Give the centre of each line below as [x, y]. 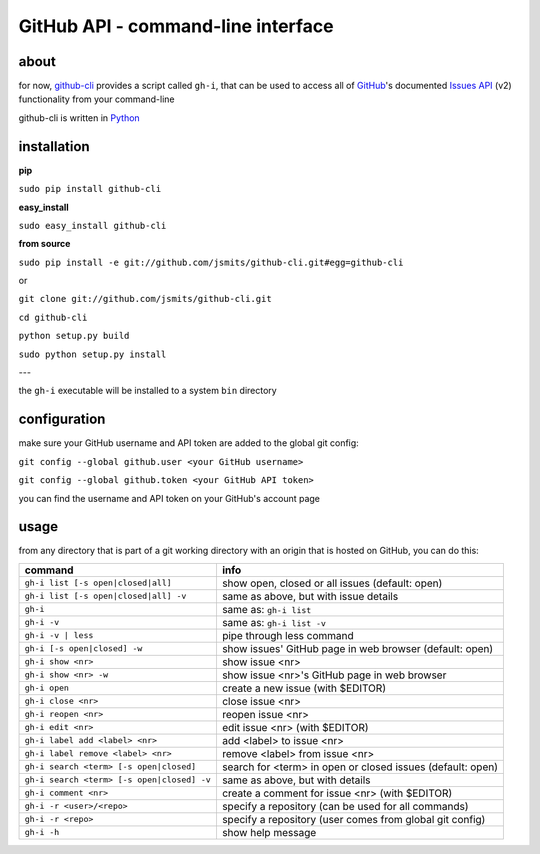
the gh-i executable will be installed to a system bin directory [147, 391]
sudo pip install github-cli [90, 189]
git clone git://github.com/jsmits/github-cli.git [145, 299]
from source [44, 244]
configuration [62, 419]
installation [54, 146]
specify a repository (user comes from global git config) [353, 819]
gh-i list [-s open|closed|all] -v [105, 596]
